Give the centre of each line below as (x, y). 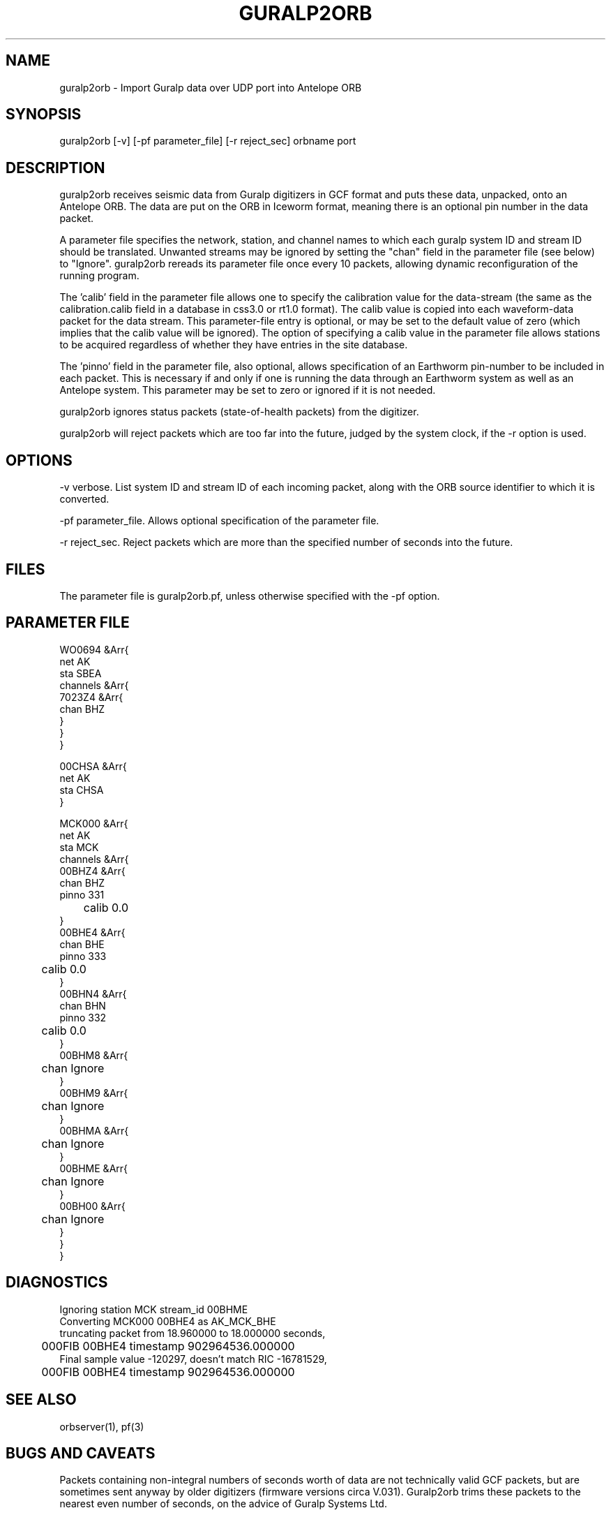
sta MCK (79, 847)
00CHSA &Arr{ (93, 766)
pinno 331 (82, 894)
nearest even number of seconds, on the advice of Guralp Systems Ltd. (223, 1504)
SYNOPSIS (44, 114)
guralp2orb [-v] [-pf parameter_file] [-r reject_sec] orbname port (208, 141)
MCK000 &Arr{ (94, 823)
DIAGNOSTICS (57, 1283)
